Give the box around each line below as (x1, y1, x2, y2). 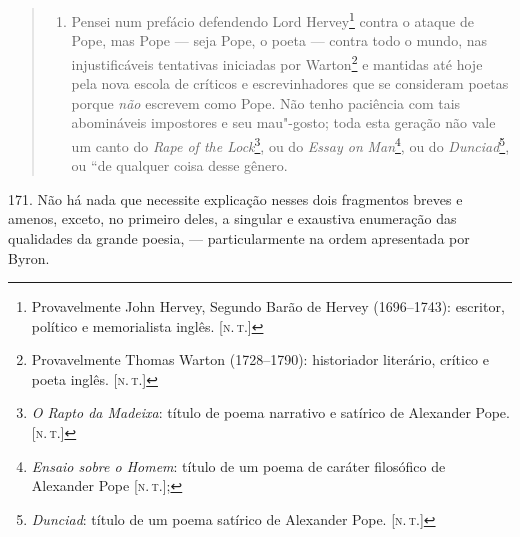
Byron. (8, 247, 50, 268)
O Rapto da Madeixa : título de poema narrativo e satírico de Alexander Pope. (31, 402, 510, 423)
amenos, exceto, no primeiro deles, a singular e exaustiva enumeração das (8, 208, 457, 229)
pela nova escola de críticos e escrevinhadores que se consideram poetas (71, 73, 509, 94)
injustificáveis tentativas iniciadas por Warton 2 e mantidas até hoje (71, 50, 483, 74)
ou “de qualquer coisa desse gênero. (71, 155, 288, 176)
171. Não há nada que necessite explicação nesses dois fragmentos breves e (8, 188, 463, 209)
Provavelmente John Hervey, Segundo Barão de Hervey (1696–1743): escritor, (31, 296, 505, 317)
